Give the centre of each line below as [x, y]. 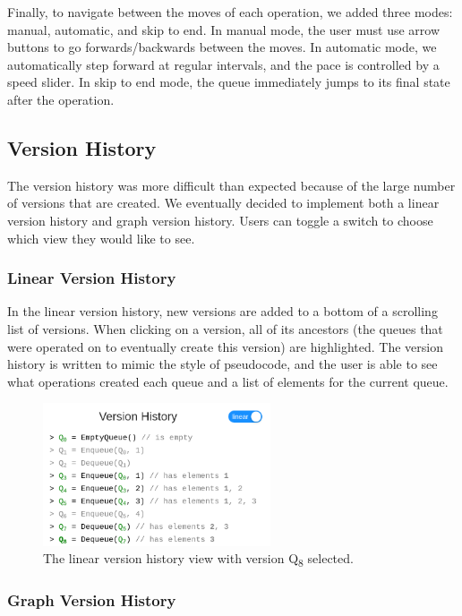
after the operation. [61, 99]
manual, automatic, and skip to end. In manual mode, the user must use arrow [224, 29]
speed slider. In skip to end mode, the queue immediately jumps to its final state [229, 82]
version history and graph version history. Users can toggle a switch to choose [220, 220]
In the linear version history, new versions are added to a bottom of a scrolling [222, 311]
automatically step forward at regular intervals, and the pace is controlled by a [223, 64]
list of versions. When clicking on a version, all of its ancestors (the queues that [225, 328]
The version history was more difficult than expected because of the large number [231, 185]
